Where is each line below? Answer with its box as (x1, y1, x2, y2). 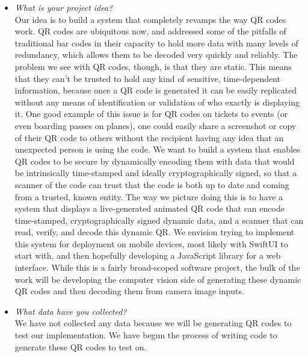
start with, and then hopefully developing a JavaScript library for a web (14, 249, 281, 262)
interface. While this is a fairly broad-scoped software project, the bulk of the (14, 261, 300, 274)
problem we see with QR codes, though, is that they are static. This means (14, 60, 292, 72)
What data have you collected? (14, 305, 127, 317)
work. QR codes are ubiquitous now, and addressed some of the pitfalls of (14, 25, 286, 37)
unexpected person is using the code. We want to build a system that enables (14, 143, 300, 156)
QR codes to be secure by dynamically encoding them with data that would (14, 154, 295, 167)
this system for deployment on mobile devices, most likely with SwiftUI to (14, 237, 288, 250)
